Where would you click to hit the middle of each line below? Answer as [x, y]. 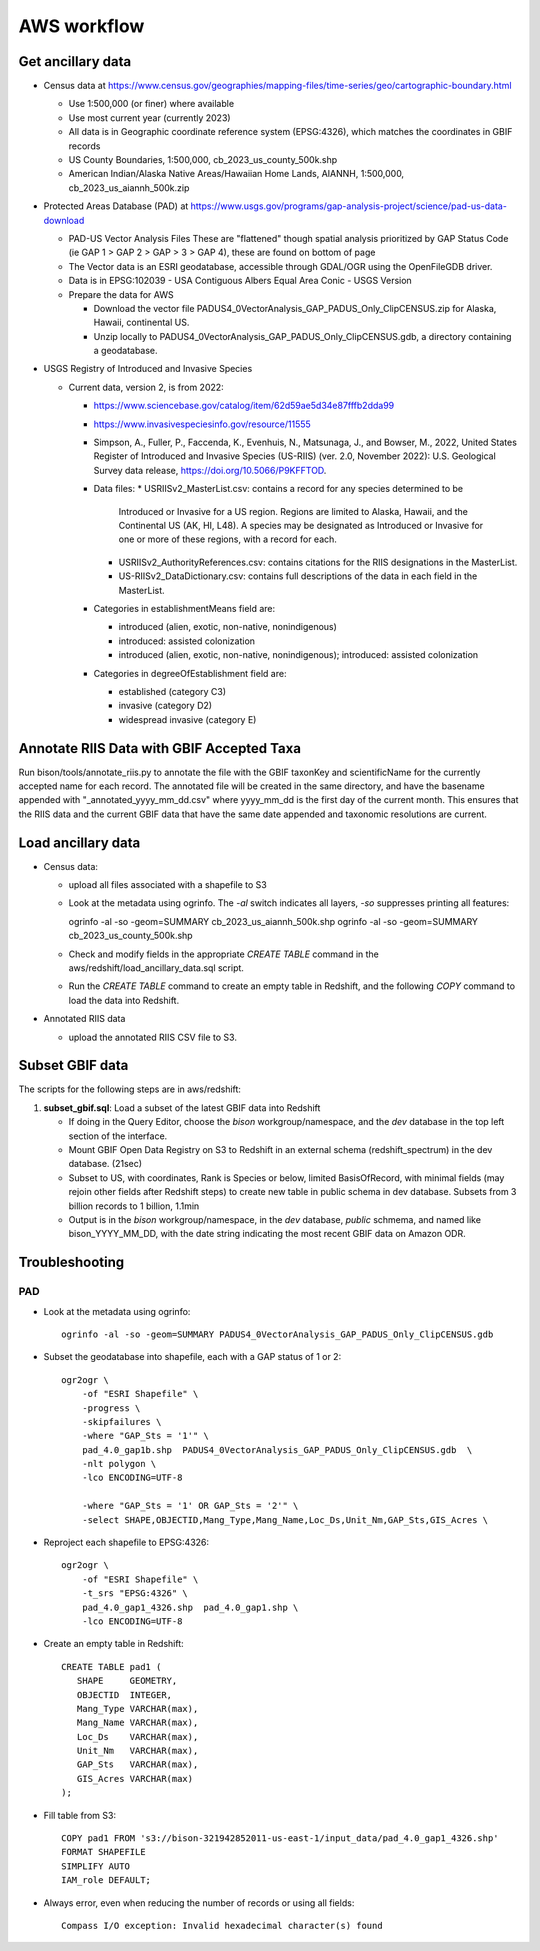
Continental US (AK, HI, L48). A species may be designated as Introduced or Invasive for [301, 525]
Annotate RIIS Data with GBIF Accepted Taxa [160, 748]
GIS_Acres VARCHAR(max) [135, 1778]
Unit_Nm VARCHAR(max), [137, 1751]
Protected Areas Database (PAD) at [116, 206]
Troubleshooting [71, 1262]
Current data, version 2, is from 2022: [146, 387]
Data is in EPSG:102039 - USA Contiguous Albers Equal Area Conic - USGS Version [240, 281]
